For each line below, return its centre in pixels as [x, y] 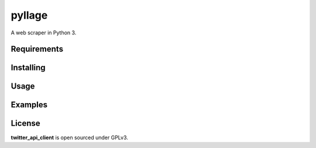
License [25, 123]
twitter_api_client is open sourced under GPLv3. [70, 138]
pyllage [29, 15]
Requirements [37, 49]
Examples [29, 105]
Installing [28, 68]
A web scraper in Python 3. [44, 33]
